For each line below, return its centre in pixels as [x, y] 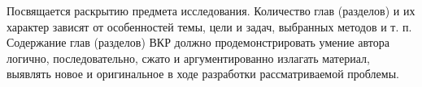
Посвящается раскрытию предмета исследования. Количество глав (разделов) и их [211, 10]
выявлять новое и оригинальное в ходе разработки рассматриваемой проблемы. [203, 74]
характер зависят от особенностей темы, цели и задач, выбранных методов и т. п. [209, 26]
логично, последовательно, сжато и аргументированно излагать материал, [188, 58]
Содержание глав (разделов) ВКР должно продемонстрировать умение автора [198, 42]
